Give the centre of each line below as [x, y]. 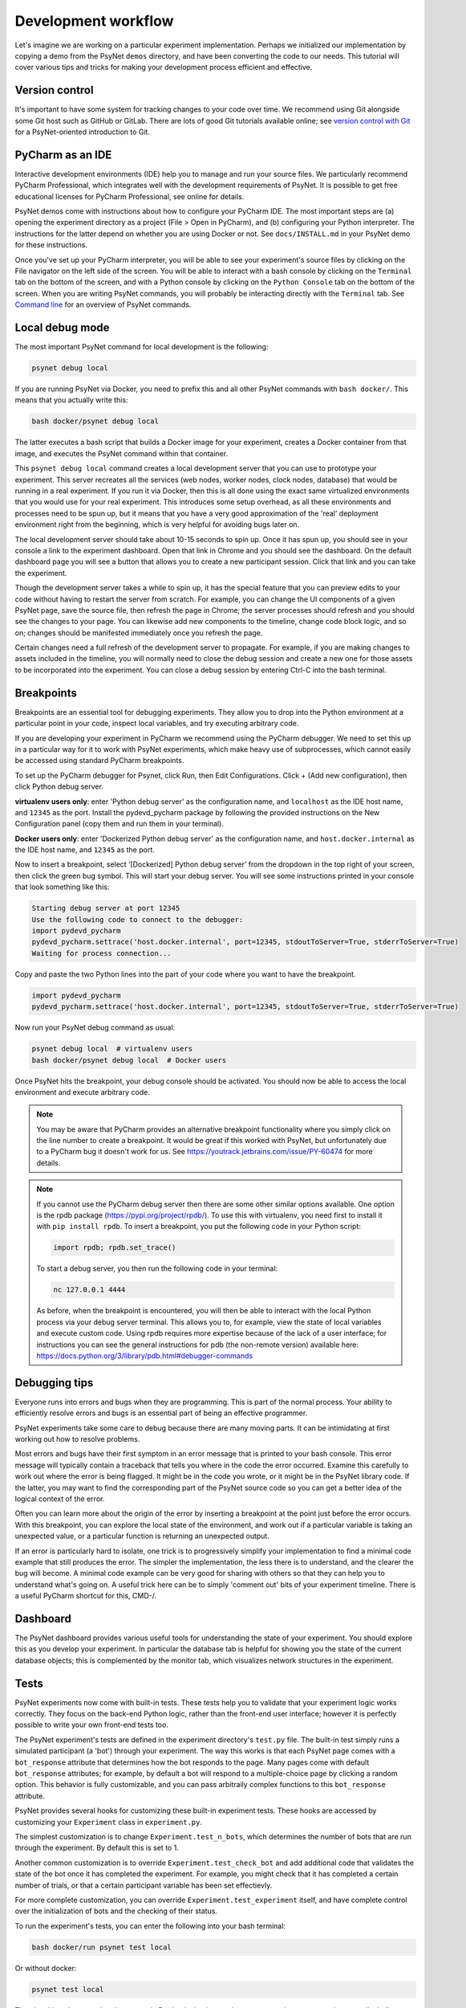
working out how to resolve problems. [77, 1439]
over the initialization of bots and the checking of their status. [116, 1911]
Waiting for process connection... [101, 953]
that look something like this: [62, 887]
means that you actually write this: [71, 400]
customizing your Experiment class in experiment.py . [108, 1822]
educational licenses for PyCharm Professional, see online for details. [130, 196]
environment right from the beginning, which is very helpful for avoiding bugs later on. [157, 524]
